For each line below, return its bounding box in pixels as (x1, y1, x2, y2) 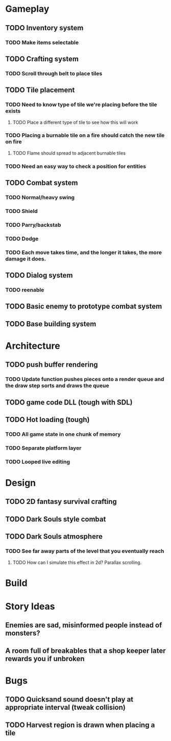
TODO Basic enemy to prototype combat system (5, 302, 162, 311)
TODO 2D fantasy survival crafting (5, 497, 117, 506)
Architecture (5, 340, 60, 351)
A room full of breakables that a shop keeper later (5, 646, 166, 655)
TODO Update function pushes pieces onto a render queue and (5, 376, 164, 383)
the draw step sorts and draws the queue (5, 382, 109, 389)
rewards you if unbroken (5, 654, 85, 663)
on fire (5, 138, 22, 145)
